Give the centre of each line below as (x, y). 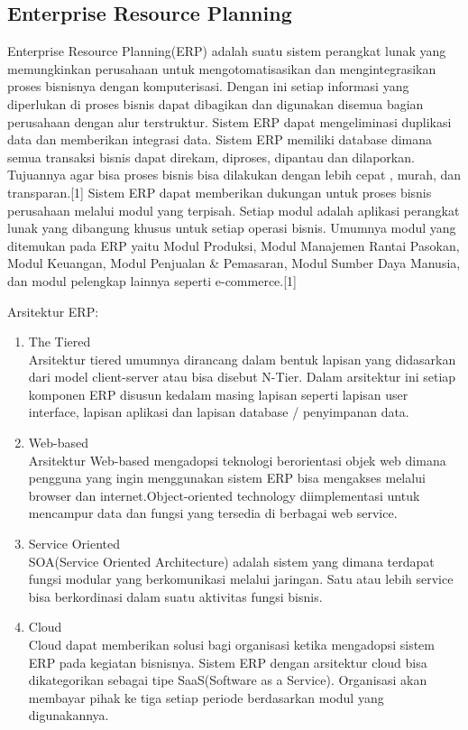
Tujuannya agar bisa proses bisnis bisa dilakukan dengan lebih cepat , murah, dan (234, 175)
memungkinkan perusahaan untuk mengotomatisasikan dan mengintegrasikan (222, 68)
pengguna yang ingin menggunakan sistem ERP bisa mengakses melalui (227, 478)
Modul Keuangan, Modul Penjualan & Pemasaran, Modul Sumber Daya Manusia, (234, 263)
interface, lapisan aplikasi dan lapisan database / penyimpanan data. (219, 412)
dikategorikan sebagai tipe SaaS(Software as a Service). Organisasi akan (228, 680)
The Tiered (60, 342)
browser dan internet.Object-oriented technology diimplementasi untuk (224, 495)
